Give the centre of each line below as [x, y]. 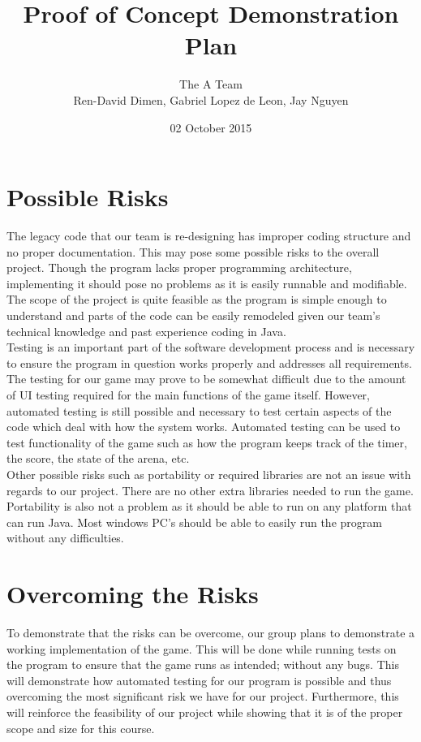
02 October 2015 [211, 127]
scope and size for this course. [81, 728]
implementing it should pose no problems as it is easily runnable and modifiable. [207, 283]
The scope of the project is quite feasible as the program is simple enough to [197, 299]
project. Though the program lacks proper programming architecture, [179, 267]
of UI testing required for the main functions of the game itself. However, [188, 394]
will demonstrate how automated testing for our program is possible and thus [199, 680]
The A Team [211, 84]
